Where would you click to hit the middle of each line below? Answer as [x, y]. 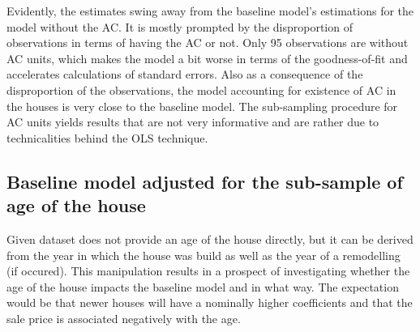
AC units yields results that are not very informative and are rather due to [193, 122]
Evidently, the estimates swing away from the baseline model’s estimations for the [210, 11]
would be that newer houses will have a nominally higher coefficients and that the [210, 302]
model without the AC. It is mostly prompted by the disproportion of [180, 26]
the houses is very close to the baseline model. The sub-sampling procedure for [202, 106]
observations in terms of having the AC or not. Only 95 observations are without [208, 43]
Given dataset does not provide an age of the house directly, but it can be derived [210, 238]
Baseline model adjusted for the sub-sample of [205, 181]
